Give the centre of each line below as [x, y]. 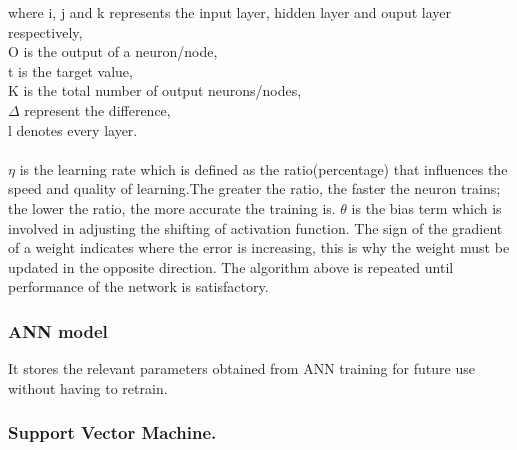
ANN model [58, 330]
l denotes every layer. [73, 129]
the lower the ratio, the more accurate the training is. [172, 207]
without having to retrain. [88, 387]
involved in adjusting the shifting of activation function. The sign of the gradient [255, 227]
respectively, [45, 31]
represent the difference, [97, 109]
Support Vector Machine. [112, 432]
